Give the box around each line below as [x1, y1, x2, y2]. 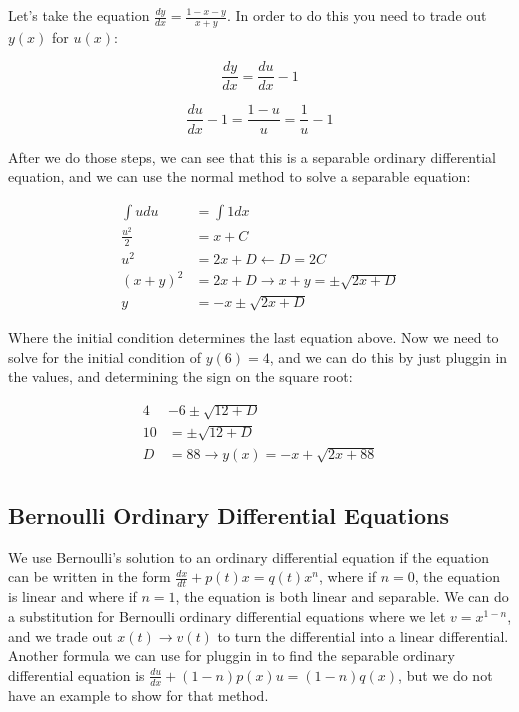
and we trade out [8, 625, 113, 646]
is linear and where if [8, 586, 137, 607]
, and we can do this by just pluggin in [269, 346, 508, 367]
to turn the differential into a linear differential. [217, 625, 509, 646]
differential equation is [8, 664, 145, 685]
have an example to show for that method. [8, 684, 269, 705]
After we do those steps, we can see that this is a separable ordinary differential [8, 146, 496, 167]
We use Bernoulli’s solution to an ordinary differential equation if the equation [8, 546, 489, 567]
